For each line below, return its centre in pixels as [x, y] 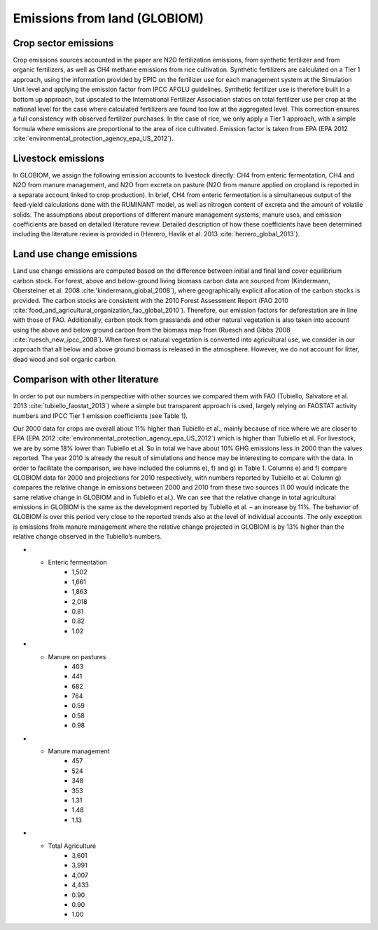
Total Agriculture [72, 846]
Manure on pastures [77, 656]
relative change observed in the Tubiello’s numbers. [87, 537]
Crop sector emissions [63, 43]
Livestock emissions [59, 159]
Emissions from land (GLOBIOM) [108, 18]
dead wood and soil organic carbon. [65, 359]
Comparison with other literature [86, 379]
